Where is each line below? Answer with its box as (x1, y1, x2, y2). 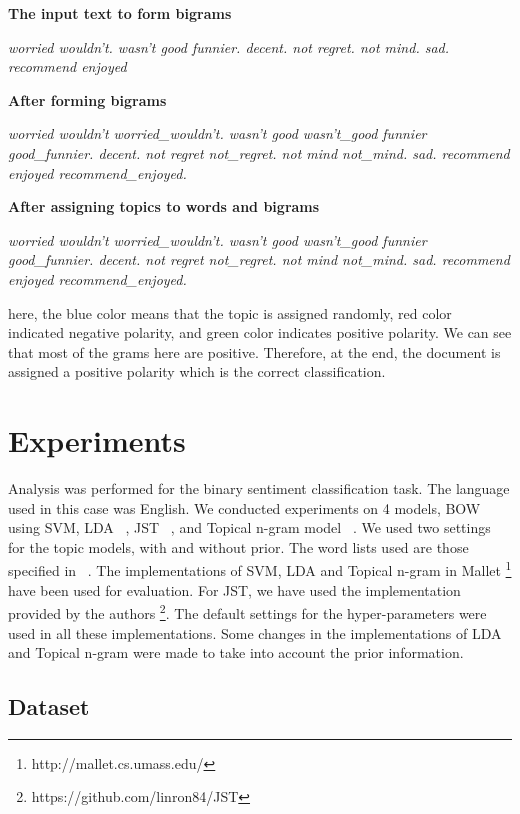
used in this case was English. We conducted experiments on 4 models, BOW (8, 497, 481, 518)
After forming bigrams (8, 89, 167, 110)
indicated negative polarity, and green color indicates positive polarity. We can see (8, 322, 512, 343)
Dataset (8, 691, 90, 722)
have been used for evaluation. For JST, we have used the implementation (8, 579, 461, 600)
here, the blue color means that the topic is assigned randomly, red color (8, 302, 452, 323)
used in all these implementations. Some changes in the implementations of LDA (8, 622, 502, 643)
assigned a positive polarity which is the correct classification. (8, 361, 386, 382)
